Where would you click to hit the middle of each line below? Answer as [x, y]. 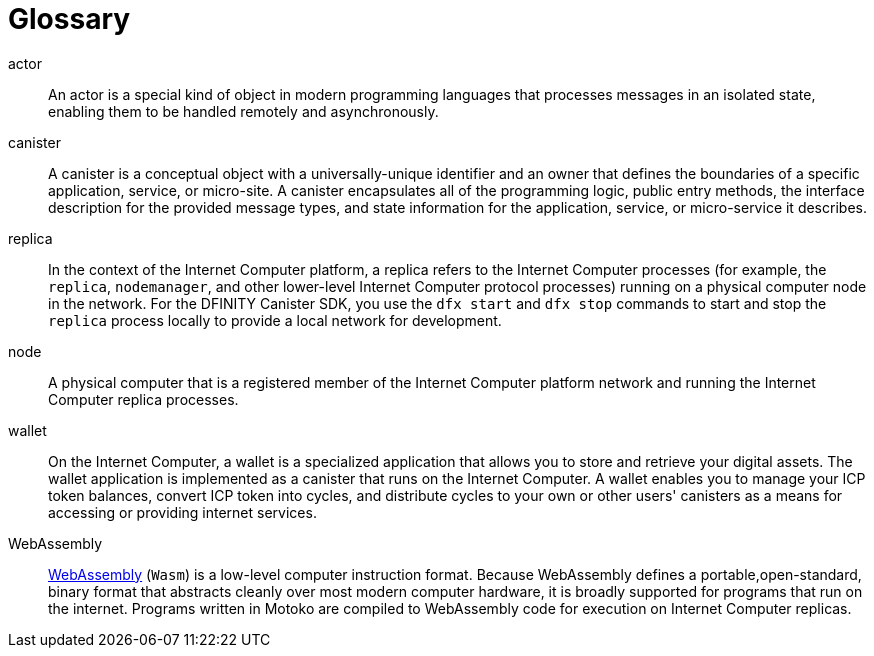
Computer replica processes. [143, 399]
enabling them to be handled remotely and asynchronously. [243, 111]
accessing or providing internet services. [182, 512]
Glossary [69, 19]
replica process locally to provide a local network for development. [275, 320]
